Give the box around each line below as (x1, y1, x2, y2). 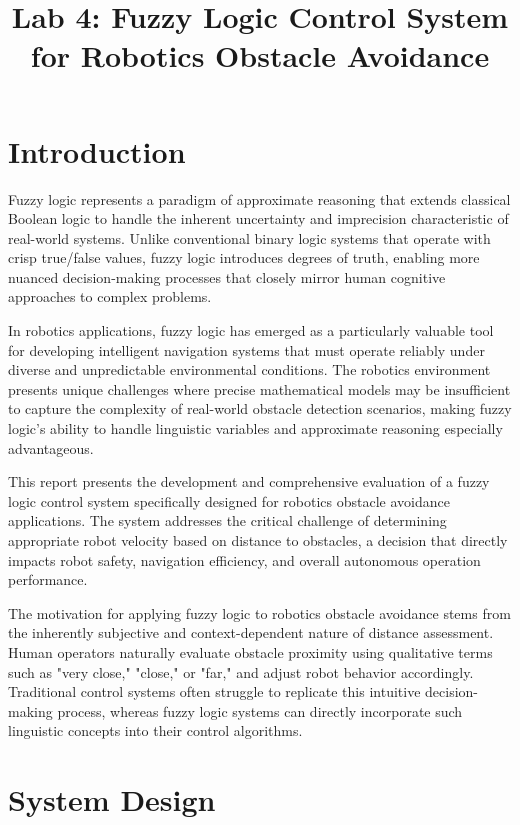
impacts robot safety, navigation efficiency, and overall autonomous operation (8, 549, 481, 570)
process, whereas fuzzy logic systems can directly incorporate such (57, 700, 463, 721)
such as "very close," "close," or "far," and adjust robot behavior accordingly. (8, 661, 474, 682)
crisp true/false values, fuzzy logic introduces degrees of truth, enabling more (8, 247, 480, 268)
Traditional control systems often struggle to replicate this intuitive (8, 681, 421, 702)
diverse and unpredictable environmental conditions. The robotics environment (8, 359, 491, 380)
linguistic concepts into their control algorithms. (8, 720, 303, 741)
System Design (8, 779, 216, 820)
